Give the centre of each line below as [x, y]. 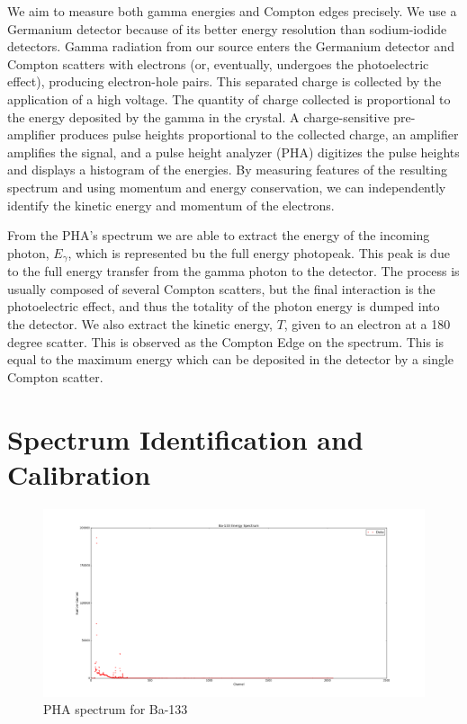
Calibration [79, 474]
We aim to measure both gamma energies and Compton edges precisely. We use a [232, 11]
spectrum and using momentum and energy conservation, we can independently [227, 187]
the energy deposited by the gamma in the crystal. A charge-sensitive [198, 116]
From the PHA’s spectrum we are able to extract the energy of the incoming [219, 235]
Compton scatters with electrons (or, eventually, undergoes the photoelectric [218, 63]
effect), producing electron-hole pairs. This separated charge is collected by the [225, 81]
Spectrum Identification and [185, 438]
